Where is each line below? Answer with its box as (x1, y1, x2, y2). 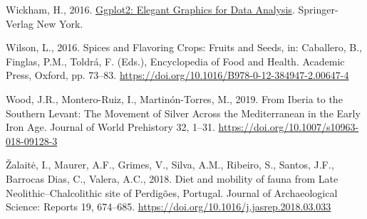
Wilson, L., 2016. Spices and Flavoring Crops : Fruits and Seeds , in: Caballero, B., (6, 40, 362, 55)
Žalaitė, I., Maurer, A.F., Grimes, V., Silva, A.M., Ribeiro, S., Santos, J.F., (6, 157, 334, 172)
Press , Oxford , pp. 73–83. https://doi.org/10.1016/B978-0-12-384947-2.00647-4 (6, 68, 349, 82)
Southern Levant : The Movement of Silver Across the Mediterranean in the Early (6, 105, 361, 120)
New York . (36, 16, 83, 31)
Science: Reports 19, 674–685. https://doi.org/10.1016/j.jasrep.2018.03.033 (6, 199, 331, 214)
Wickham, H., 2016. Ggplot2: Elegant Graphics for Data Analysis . (6, 2, 295, 16)
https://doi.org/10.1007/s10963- (218, 119, 359, 134)
